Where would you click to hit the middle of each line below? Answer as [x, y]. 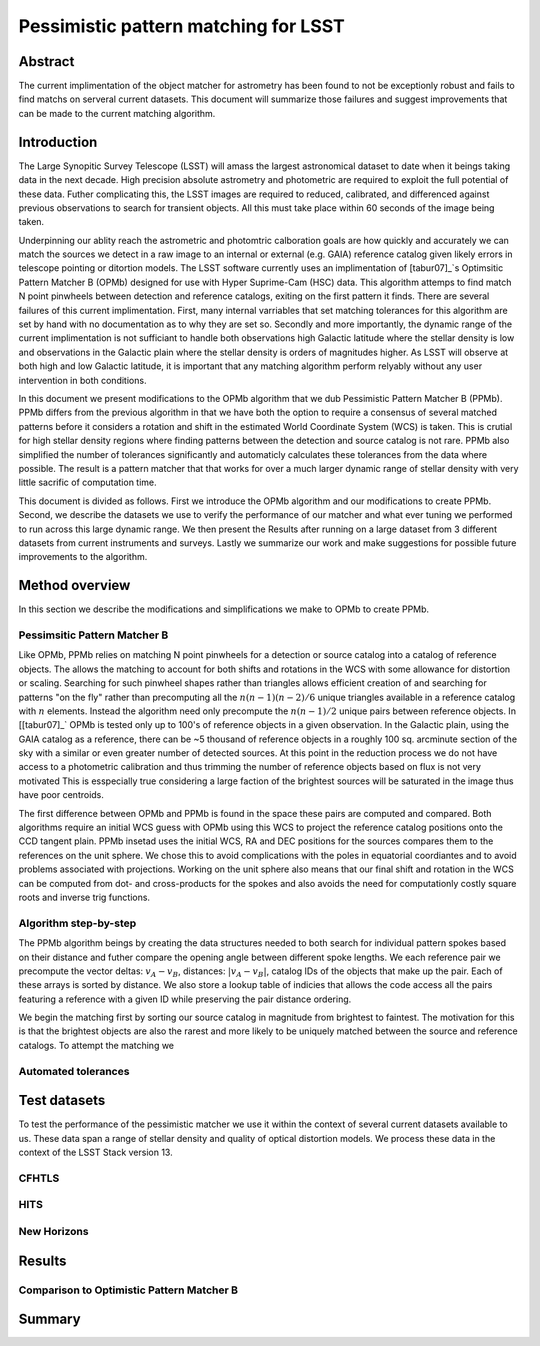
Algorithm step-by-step [77, 923]
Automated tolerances [74, 1071]
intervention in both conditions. [82, 380]
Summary [49, 1319]
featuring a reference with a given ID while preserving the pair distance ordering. [185, 999]
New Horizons [53, 1231]
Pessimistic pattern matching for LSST [181, 26]
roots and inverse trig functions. [84, 897]
